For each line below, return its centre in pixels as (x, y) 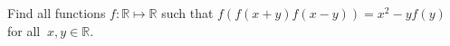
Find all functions (57, 13)
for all (24, 30)
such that (187, 13)
